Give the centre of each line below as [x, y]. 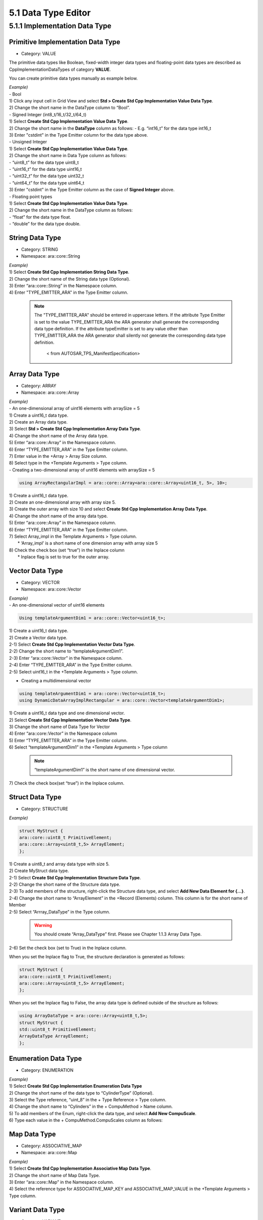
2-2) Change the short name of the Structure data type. [65, 884]
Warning [43, 925]
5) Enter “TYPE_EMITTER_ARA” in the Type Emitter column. [68, 740]
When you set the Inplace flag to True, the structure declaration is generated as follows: [97, 957]
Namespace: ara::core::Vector [51, 589]
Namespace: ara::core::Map [49, 1153]
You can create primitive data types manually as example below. [74, 78]
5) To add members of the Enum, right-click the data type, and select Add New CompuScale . [103, 1113]
